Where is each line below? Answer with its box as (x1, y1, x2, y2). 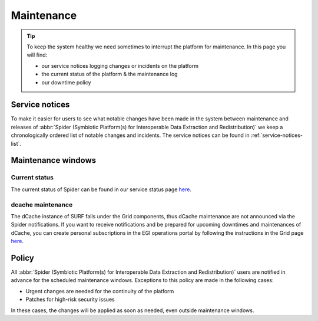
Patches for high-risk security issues (25, 296, 115, 303)
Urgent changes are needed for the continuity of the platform (25, 287, 174, 294)
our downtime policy (41, 78, 91, 86)
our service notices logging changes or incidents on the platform (41, 62, 199, 69)
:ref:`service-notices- (250, 132, 303, 139)
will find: (26, 51, 48, 58)
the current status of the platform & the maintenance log (41, 71, 178, 78)
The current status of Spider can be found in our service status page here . (11, 186, 191, 193)
